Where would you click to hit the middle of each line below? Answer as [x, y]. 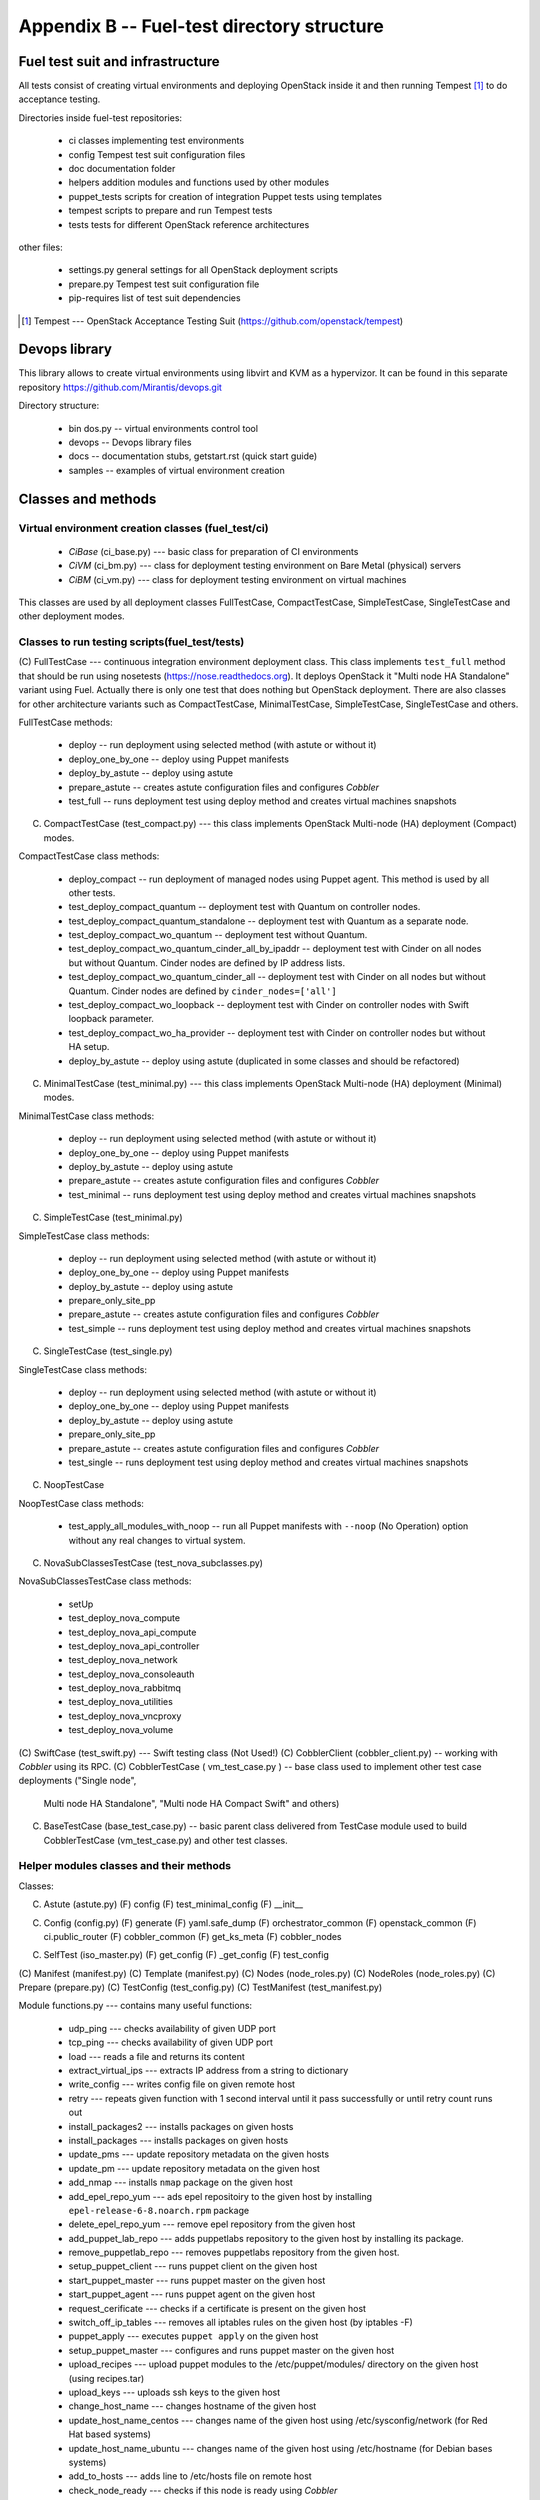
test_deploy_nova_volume [121, 1730]
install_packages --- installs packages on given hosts [178, 2140]
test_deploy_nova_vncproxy [125, 1716]
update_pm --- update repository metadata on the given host [194, 2168]
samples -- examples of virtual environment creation [176, 470]
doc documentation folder [122, 169]
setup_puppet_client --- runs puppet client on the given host [193, 2266]
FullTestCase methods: [66, 722]
